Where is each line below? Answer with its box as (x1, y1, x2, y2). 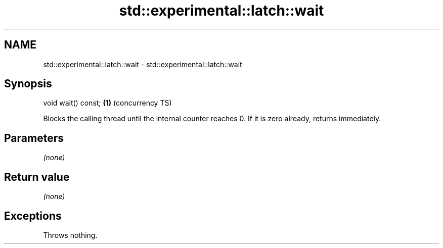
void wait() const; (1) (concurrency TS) (43, 98, 172, 108)
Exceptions (4, 209, 62, 222)
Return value (4, 170, 70, 183)
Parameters (4, 131, 64, 144)
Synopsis (4, 77, 52, 90)
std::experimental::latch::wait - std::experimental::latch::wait (43, 60, 242, 69)
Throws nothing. (43, 230, 98, 239)
